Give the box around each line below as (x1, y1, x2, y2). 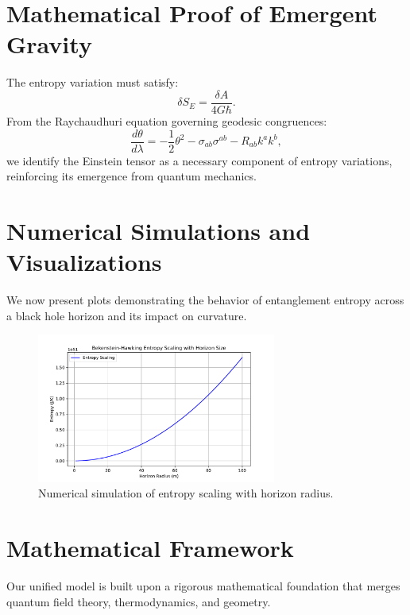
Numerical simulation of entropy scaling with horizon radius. (38, 485, 334, 501)
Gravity (6, 28, 92, 60)
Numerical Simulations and (6, 215, 311, 246)
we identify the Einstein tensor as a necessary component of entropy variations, (6, 152, 393, 168)
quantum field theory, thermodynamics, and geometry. (6, 593, 271, 609)
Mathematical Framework (6, 532, 294, 564)
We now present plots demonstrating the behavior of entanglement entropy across (6, 292, 404, 308)
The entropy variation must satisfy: (6, 74, 179, 91)
